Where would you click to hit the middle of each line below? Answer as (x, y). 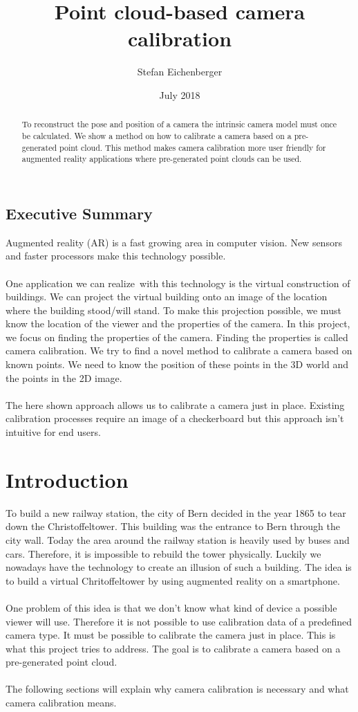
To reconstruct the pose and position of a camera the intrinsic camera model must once (179, 124)
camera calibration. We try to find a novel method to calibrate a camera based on (179, 350)
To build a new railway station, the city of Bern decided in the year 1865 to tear (176, 512)
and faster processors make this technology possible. (116, 256)
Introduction (67, 479)
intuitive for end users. (53, 432)
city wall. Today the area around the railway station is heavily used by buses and (178, 539)
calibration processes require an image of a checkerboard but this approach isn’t (175, 418)
